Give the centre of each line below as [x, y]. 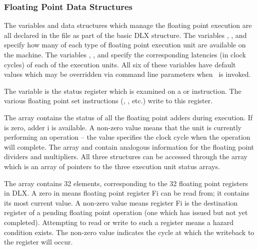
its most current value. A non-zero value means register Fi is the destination [121, 202]
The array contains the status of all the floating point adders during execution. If [128, 117]
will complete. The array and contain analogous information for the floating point [129, 146]
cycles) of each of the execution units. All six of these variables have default [120, 64]
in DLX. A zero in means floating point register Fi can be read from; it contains [127, 193]
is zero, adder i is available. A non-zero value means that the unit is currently [123, 127]
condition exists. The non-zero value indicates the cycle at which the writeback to [129, 232]
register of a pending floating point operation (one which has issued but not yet [126, 212]
